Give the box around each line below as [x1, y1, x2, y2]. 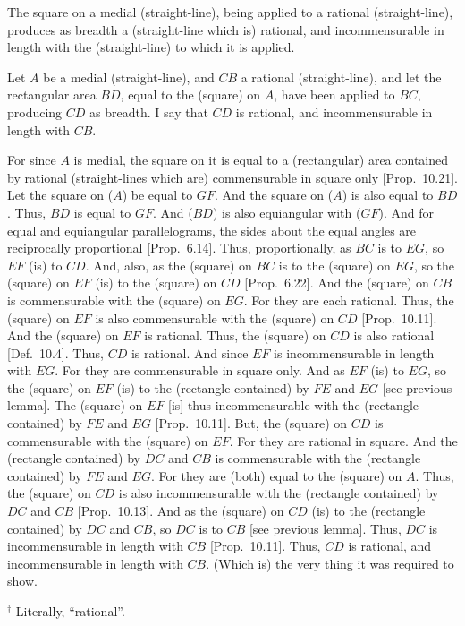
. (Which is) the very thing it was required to [206, 553, 454, 572]
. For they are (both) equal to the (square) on [150, 466, 402, 485]
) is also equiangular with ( [212, 202, 361, 221]
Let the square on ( [7, 185, 114, 204]
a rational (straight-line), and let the [241, 67, 442, 86]
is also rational [353, 326, 435, 345]
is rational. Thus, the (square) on [144, 326, 326, 345]
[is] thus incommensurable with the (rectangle [168, 396, 418, 415]
